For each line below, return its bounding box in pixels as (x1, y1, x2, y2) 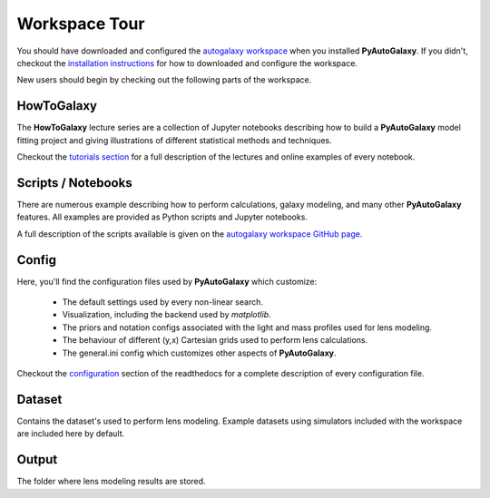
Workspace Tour (16, 14, 145, 34)
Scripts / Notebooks (16, 175, 132, 190)
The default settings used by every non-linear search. (62, 297, 263, 308)
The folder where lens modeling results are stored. (16, 476, 206, 487)
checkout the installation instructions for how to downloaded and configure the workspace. (16, 57, 358, 68)
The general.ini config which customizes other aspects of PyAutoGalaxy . (62, 347, 337, 358)
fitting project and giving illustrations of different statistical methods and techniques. (16, 134, 332, 145)
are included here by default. (16, 428, 125, 439)
